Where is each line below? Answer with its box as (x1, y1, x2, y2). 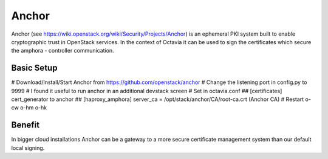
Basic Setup (11, 63, 58, 73)
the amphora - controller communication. (11, 47, 115, 54)
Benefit (11, 120, 39, 130)
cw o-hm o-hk (11, 104, 47, 111)
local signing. (11, 144, 45, 151)
